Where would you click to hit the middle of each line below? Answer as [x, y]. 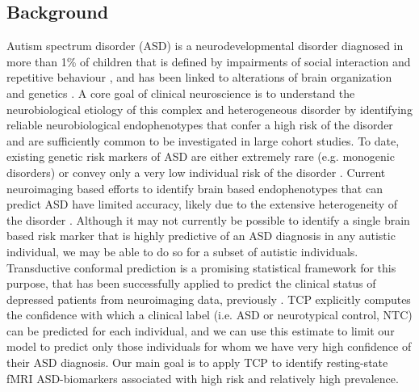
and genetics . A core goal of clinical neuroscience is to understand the [181, 93]
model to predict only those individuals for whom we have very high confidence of [209, 346]
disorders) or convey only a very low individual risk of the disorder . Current [196, 172]
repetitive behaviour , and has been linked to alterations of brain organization [199, 77]
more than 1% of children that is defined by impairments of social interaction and [209, 61]
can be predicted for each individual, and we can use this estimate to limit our [201, 330]
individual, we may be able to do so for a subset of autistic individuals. [182, 251]
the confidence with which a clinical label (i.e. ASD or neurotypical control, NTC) [209, 315]
